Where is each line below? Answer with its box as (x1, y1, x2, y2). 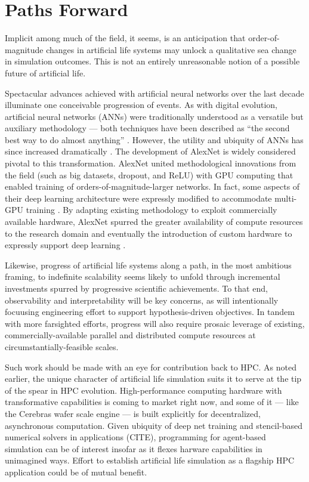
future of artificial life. (5, 66, 86, 79)
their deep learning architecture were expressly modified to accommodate (5, 191, 272, 204)
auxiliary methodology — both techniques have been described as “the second (5, 122, 290, 134)
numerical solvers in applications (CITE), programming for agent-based (5, 431, 266, 443)
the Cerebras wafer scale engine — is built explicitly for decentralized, (5, 407, 261, 419)
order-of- (248, 32, 280, 44)
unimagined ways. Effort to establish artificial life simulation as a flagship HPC (5, 454, 295, 466)
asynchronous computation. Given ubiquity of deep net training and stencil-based (5, 419, 303, 431)
